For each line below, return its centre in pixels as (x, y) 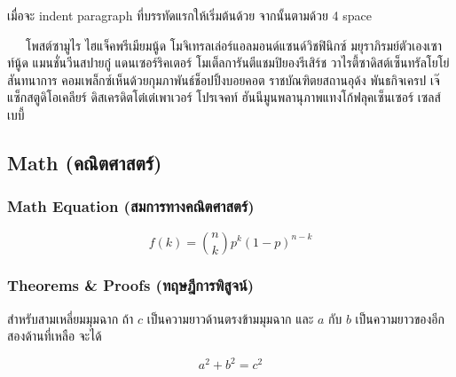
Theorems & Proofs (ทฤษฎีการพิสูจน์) (131, 285)
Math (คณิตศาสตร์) (85, 162)
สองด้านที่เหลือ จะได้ (55, 336)
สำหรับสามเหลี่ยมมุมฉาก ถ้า (71, 318)
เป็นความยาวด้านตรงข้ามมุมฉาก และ (230, 318)
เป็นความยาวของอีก (400, 318)
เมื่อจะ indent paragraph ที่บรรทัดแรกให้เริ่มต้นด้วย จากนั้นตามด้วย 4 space (189, 15)
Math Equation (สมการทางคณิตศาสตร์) (131, 206)
